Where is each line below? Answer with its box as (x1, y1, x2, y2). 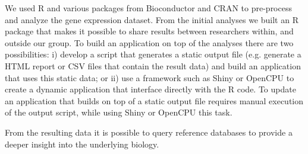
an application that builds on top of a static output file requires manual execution (5, 94, 304, 107)
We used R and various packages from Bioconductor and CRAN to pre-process (5, 2, 292, 14)
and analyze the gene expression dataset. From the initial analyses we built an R (5, 13, 298, 25)
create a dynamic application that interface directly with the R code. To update (5, 83, 296, 95)
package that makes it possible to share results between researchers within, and (5, 25, 294, 37)
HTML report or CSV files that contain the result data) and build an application (5, 59, 301, 72)
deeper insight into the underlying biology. (5, 137, 159, 150)
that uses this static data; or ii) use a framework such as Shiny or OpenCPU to (5, 71, 294, 84)
